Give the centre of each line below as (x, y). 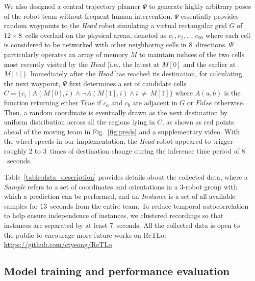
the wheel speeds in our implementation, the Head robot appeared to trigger (119, 141)
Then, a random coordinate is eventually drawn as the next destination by (116, 112)
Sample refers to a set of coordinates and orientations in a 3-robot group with (121, 186)
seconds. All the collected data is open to (178, 225)
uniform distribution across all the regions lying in (79, 122)
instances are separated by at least (56, 225)
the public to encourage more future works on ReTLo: (85, 234)
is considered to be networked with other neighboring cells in (95, 45)
